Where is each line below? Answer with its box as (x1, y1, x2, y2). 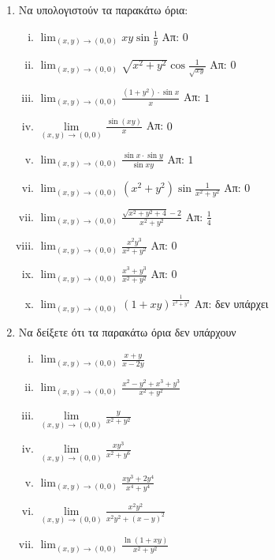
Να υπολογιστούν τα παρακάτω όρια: (18, 2, 188, 17)
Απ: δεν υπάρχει (194, 295, 269, 312)
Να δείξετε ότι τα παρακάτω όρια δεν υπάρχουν (18, 323, 236, 340)
